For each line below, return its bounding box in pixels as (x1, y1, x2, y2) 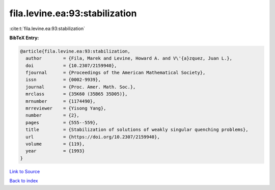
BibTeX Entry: (9, 35, 39, 41)
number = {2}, (25, 113, 80, 118)
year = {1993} (25, 148, 85, 154)
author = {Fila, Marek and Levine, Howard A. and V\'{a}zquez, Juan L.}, (25, 56, 233, 61)
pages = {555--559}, (25, 120, 99, 125)
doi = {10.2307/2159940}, (25, 63, 117, 68)
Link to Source (9, 168, 40, 174)
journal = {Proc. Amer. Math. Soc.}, (25, 84, 136, 90)
